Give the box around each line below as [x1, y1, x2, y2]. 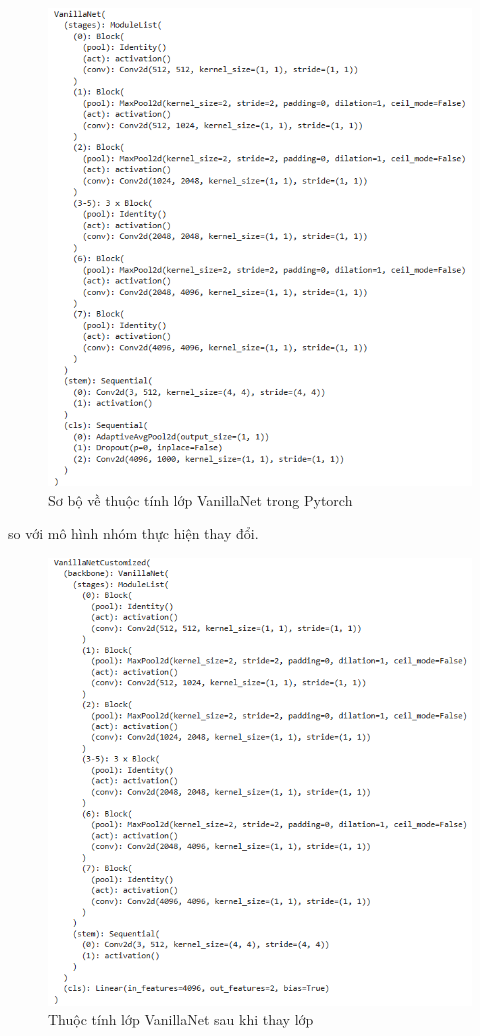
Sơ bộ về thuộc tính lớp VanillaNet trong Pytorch [48, 489, 353, 510]
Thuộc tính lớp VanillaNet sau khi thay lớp [48, 1009, 314, 1030]
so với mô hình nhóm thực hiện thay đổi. [8, 523, 259, 544]
